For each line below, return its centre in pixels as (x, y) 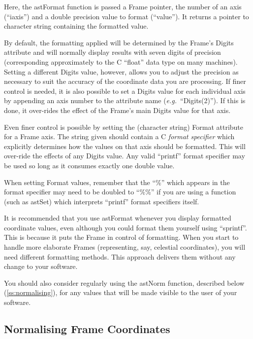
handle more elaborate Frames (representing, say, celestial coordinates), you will (125, 247)
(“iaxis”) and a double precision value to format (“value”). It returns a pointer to (126, 16)
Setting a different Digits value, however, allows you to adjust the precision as (121, 71)
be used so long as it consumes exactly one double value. (89, 165)
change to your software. (41, 266)
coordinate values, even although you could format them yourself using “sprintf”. (126, 227)
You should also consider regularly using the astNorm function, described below (124, 282)
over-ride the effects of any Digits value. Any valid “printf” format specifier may (125, 156)
